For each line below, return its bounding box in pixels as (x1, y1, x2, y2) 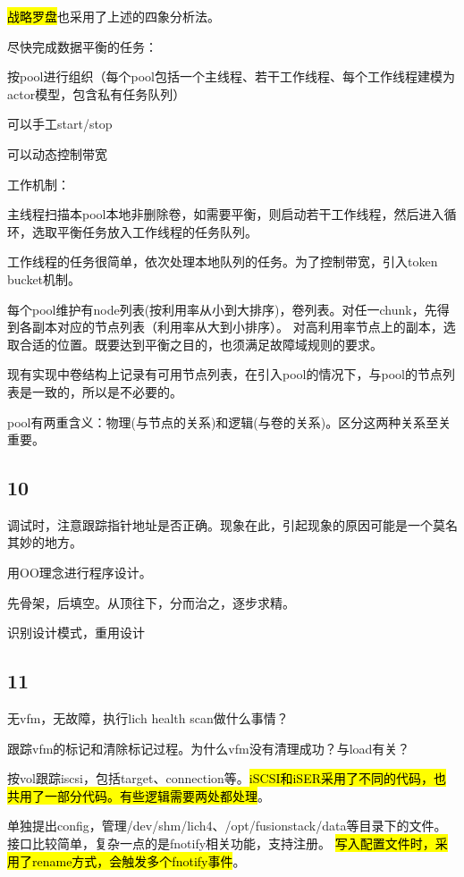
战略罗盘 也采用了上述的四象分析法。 (7, 7, 220, 25)
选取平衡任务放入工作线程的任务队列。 (31, 222, 257, 240)
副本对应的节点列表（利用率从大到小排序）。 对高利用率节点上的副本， (31, 317, 443, 336)
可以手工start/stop (7, 114, 113, 133)
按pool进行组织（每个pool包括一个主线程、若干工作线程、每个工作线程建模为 (7, 67, 455, 86)
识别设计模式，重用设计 (7, 623, 145, 642)
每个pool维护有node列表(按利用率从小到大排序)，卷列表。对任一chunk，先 (7, 299, 437, 318)
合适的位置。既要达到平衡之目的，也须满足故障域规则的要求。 (19, 334, 383, 353)
